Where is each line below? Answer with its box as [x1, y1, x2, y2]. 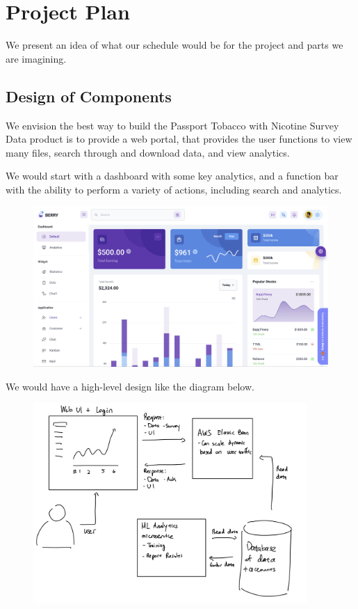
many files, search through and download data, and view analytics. [6, 145, 290, 159]
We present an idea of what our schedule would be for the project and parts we [6, 38, 343, 52]
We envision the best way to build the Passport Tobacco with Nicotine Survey [6, 118, 339, 132]
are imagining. [6, 51, 67, 65]
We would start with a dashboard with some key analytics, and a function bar [6, 168, 339, 183]
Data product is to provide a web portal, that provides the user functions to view [6, 132, 352, 146]
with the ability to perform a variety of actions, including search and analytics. [6, 182, 342, 196]
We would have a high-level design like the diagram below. [6, 379, 254, 393]
